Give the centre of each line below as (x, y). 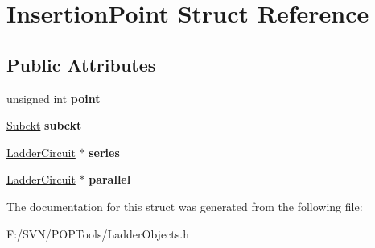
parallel (110, 179)
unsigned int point (54, 98)
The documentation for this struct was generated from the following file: (185, 206)
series (104, 152)
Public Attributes (81, 64)
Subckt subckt (44, 125)
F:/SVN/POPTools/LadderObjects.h (98, 233)
